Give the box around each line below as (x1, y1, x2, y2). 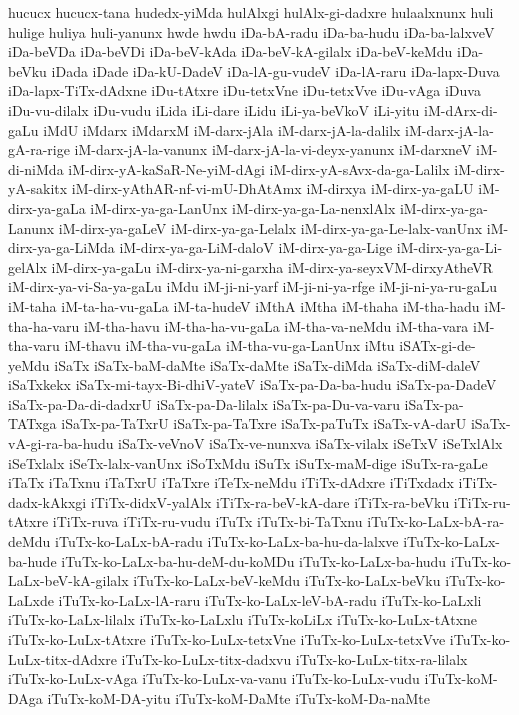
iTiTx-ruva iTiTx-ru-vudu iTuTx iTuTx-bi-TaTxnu (52, 511, 363, 532)
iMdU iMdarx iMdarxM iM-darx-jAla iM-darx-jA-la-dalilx (43, 119, 401, 140)
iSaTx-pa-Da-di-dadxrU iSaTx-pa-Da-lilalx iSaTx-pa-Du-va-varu (8, 393, 400, 414)
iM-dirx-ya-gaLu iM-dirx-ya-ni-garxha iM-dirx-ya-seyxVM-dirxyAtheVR (51, 256, 493, 277)
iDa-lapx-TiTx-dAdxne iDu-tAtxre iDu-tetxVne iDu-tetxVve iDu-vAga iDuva (8, 80, 481, 101)
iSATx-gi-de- (399, 335, 476, 356)
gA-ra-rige (8, 139, 70, 160)
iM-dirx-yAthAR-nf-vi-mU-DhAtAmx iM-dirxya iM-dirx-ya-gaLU (71, 178, 474, 199)
